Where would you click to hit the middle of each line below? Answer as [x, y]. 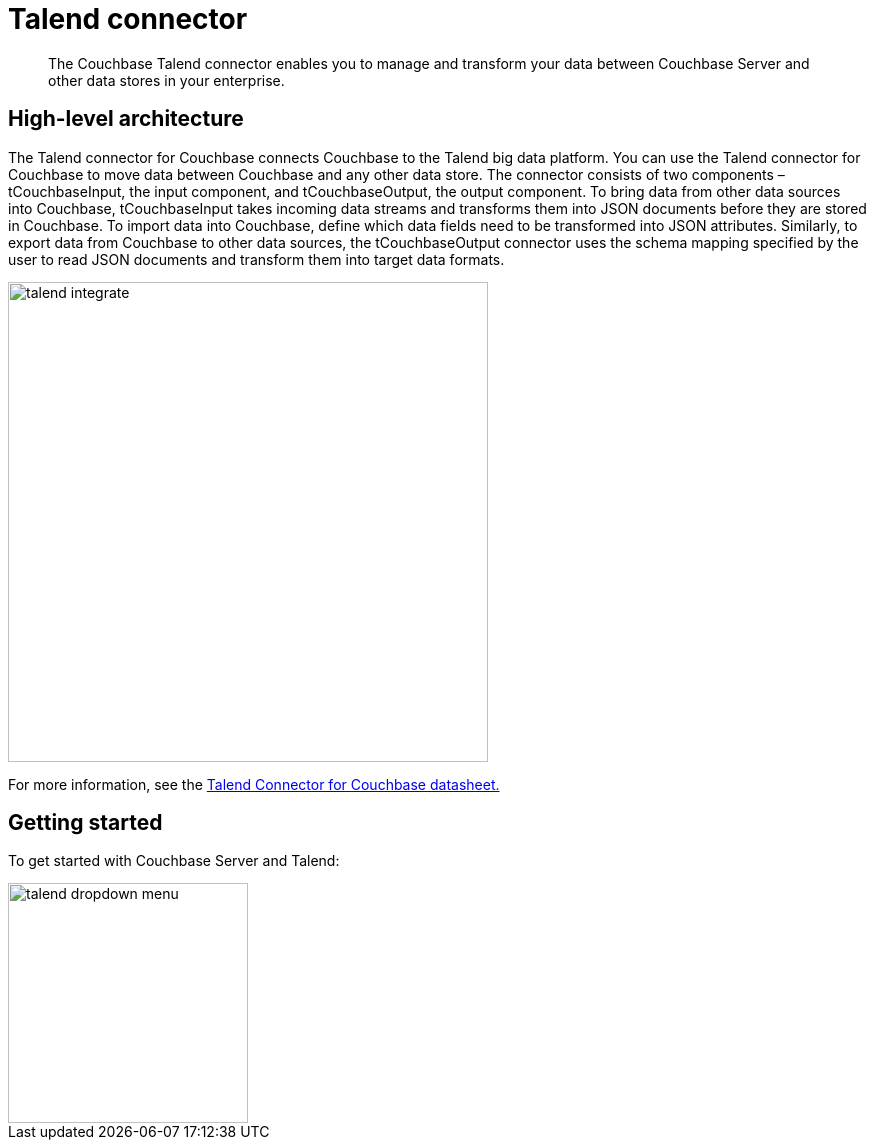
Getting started [85, 823]
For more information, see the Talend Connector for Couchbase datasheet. [254, 784]
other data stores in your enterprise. [166, 80]
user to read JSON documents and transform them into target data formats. [256, 259]
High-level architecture [126, 119]
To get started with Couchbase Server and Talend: [174, 861]
